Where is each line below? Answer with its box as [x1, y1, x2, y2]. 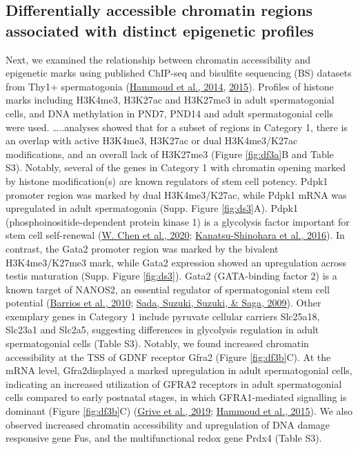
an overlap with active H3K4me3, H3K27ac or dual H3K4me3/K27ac [6, 133, 298, 148]
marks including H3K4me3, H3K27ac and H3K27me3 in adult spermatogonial [6, 92, 335, 107]
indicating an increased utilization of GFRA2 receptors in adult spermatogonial [6, 376, 342, 391]
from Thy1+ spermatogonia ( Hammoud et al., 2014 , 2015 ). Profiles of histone [6, 79, 334, 93]
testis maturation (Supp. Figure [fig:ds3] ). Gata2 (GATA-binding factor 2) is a [6, 268, 337, 283]
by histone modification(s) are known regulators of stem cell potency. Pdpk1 [6, 173, 328, 188]
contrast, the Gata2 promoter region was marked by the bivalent [6, 241, 279, 255]
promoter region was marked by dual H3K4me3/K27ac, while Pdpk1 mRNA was [6, 187, 347, 202]
